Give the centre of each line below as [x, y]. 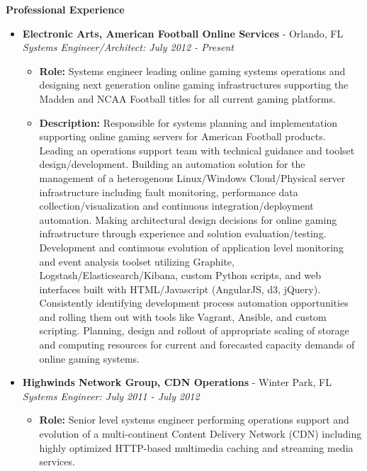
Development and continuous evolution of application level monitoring [191, 247]
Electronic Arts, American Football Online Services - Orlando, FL [183, 33]
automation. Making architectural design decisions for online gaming [188, 219]
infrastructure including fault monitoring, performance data [169, 192]
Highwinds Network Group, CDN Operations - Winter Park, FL [177, 382]
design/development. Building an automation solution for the [172, 164]
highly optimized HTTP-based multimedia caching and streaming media [196, 447]
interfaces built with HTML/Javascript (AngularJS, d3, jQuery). [180, 289]
